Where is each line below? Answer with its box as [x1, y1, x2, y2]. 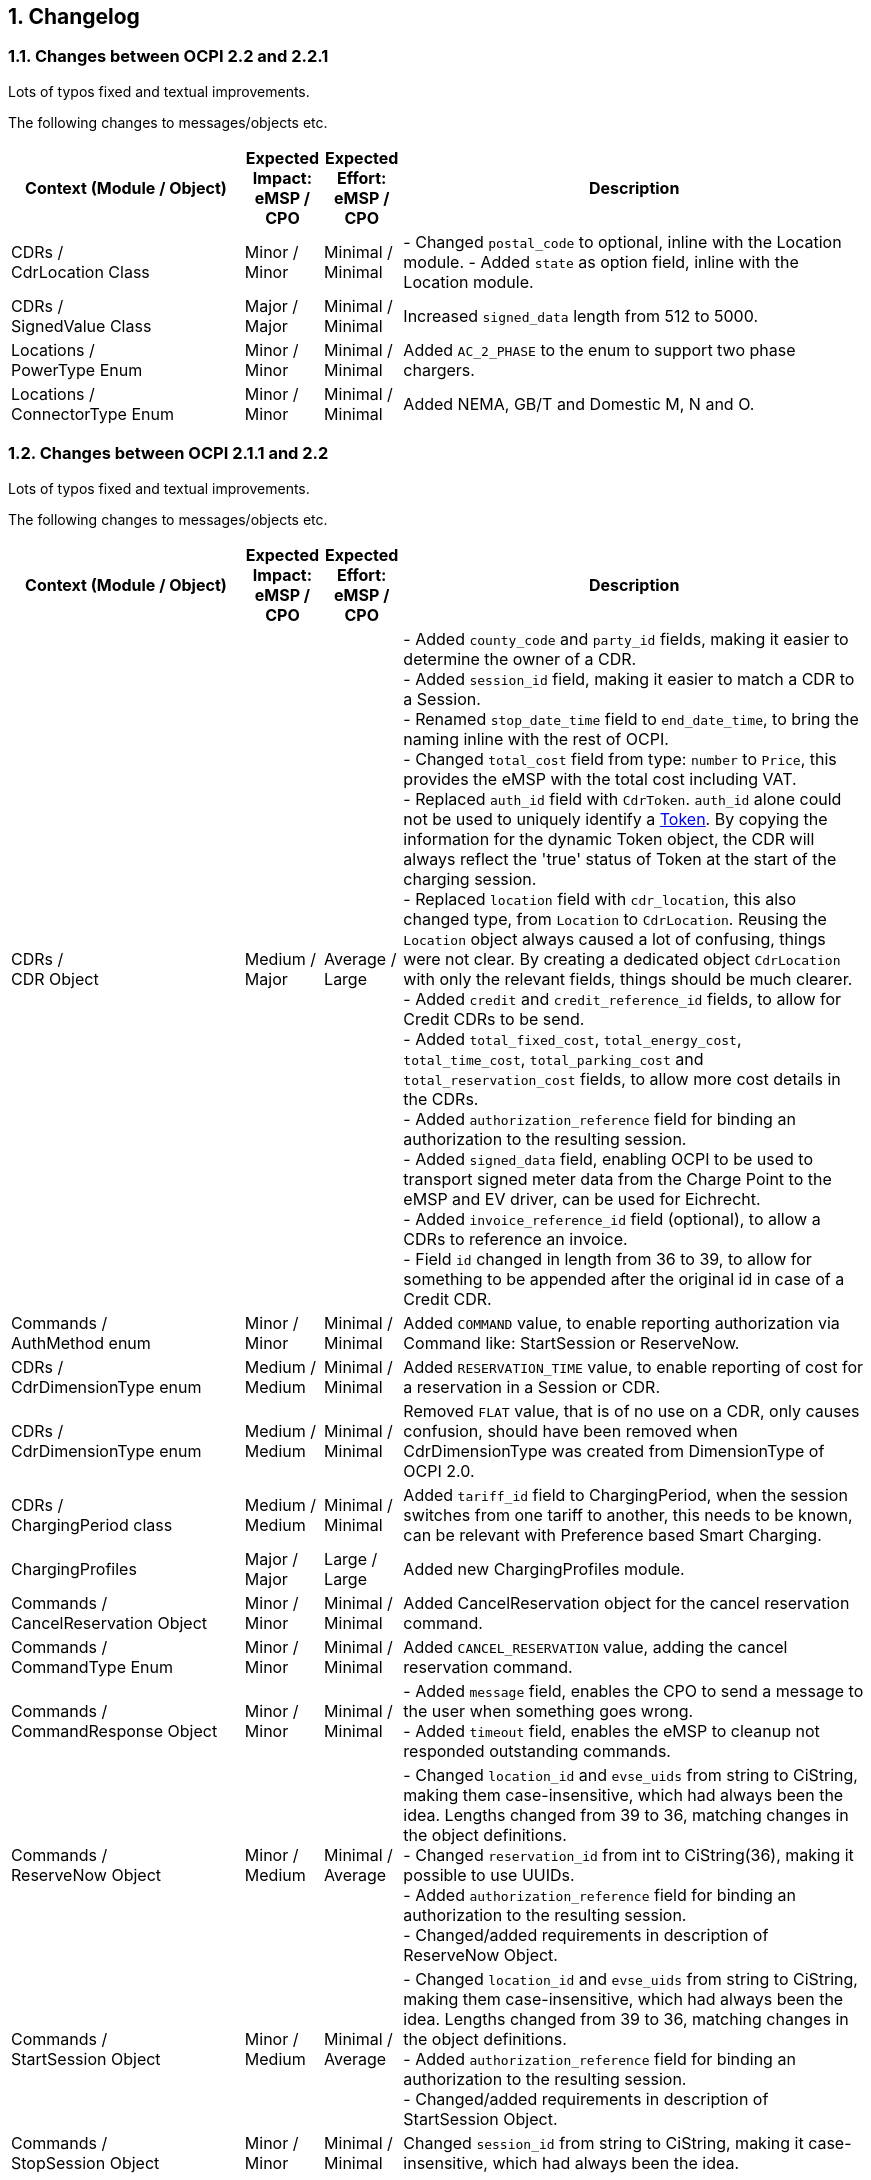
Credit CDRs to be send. [403, 1008, 585, 1029]
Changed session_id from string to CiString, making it [403, 2132, 804, 2153]
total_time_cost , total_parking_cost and [403, 1048, 704, 1069]
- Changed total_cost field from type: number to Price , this [403, 748, 837, 769]
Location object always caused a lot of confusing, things [403, 928, 826, 949]
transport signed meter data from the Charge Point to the [403, 1168, 832, 1189]
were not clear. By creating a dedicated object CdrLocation [403, 948, 841, 969]
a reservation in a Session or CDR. [403, 1376, 660, 1397]
